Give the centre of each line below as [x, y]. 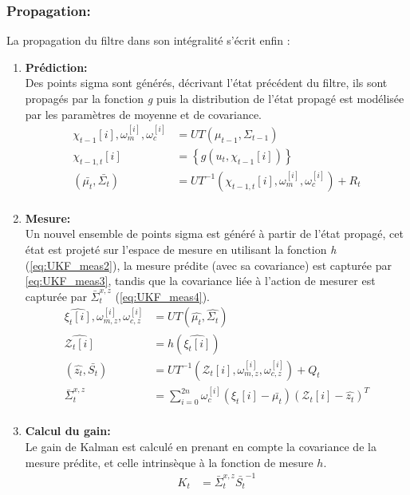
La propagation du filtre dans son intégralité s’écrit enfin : [148, 40]
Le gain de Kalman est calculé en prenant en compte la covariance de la [201, 446]
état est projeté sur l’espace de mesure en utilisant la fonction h [181, 249]
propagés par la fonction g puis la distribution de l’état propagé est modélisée [215, 98]
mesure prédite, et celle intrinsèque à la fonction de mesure [169, 462]
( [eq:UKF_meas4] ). [162, 296]
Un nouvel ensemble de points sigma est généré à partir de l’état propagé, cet [214, 234]
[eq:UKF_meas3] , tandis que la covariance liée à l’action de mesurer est [200, 281]
